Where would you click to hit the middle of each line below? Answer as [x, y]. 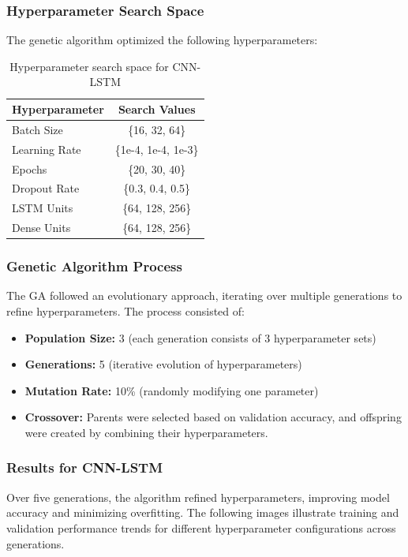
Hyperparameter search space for [89, 66]
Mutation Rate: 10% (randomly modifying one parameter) [172, 390]
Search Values [157, 109]
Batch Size [37, 129]
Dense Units [41, 228]
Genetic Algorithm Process [94, 266]
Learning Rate [47, 149]
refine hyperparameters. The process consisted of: [125, 310]
